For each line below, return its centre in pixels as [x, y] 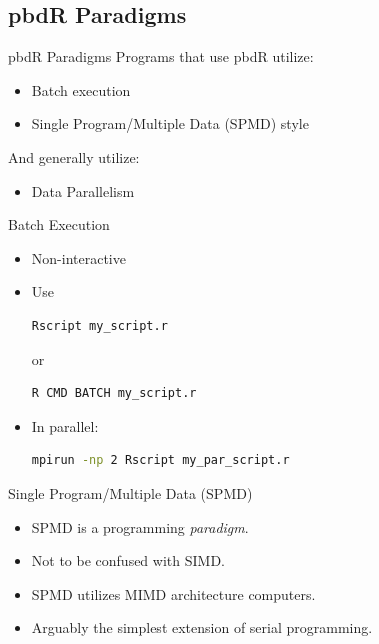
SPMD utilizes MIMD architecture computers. [173, 593]
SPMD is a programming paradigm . [140, 526]
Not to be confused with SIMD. [128, 560]
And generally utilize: [74, 156]
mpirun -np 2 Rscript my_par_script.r [160, 460]
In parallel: [65, 425]
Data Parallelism [83, 190]
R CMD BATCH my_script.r [114, 393]
